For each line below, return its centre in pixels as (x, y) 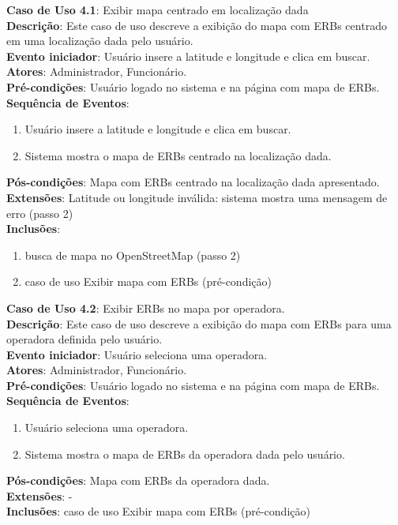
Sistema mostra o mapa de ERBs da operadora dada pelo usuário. (185, 454)
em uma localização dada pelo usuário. (100, 41)
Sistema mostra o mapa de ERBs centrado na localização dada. (178, 155)
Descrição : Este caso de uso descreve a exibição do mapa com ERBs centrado (197, 25)
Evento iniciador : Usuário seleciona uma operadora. (137, 354)
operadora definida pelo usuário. (84, 339)
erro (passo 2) (40, 213)
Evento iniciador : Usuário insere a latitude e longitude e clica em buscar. (188, 56)
